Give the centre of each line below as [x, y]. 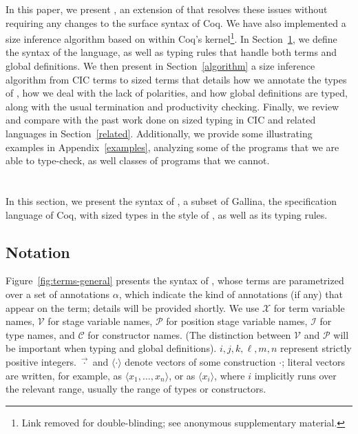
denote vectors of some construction [200, 361]
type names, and [40, 334]
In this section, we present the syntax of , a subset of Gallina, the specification [171, 200]
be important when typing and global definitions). [111, 348]
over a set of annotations [58, 294]
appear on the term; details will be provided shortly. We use [133, 307]
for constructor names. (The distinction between [189, 334]
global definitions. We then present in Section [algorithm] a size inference [160, 66]
